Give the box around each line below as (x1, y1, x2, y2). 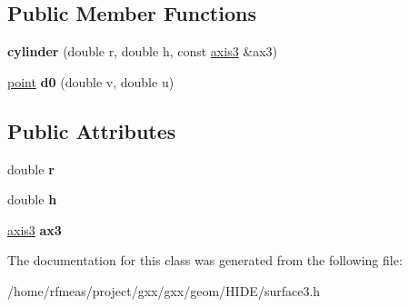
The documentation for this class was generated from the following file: (7, 251, 403, 270)
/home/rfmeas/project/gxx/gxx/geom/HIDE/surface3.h (7, 281, 321, 300)
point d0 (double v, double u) (7, 72, 175, 91)
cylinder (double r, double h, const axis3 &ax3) (7, 42, 278, 61)
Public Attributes (7, 116, 176, 144)
